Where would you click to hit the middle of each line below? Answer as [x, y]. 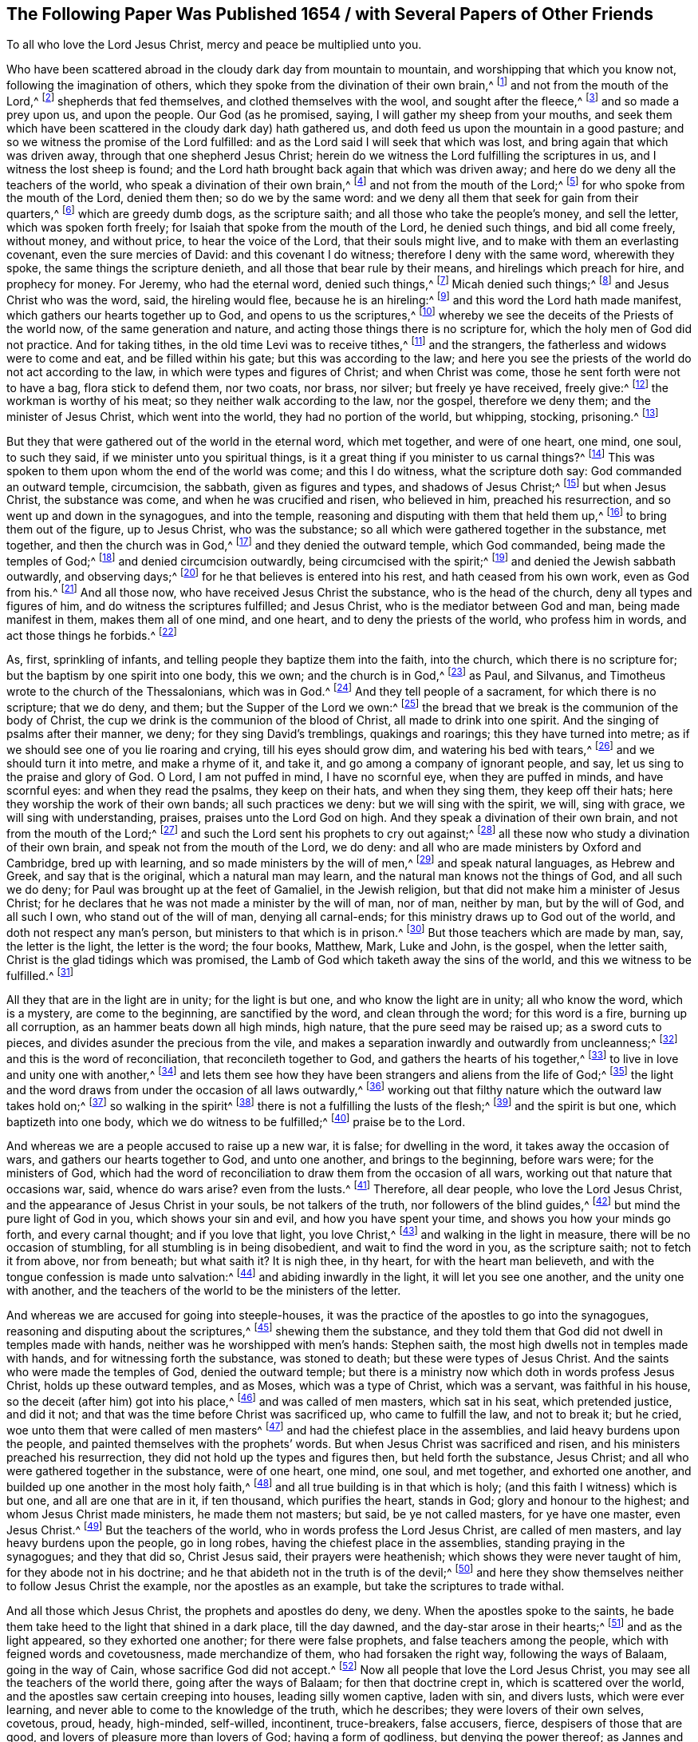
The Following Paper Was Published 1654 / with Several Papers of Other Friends [330, 14]
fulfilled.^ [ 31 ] [40, 974]
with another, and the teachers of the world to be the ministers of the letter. [204, 1291]
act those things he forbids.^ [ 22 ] [92, 634]
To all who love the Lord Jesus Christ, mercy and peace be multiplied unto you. [214, 45]
